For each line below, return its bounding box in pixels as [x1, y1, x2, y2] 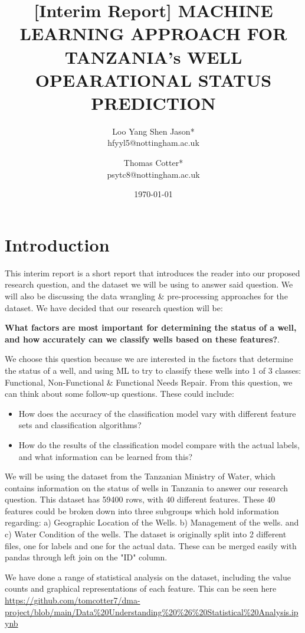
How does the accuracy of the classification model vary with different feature [18, 407, 296, 419]
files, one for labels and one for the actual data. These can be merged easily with [5, 539, 297, 552]
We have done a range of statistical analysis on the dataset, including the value [5, 570, 291, 583]
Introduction [5, 232, 110, 256]
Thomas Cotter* [123, 156, 183, 169]
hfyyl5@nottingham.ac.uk [107, 136, 199, 149]
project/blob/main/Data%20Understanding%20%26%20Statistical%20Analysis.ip [5, 605, 299, 618]
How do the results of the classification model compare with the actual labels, [18, 438, 300, 451]
